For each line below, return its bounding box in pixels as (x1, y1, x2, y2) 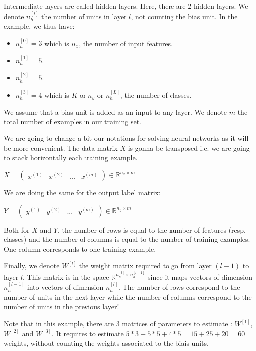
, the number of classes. (120, 89, 192, 100)
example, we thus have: (4, 21, 75, 31)
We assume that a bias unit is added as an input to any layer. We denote (4, 107, 227, 117)
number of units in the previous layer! (4, 301, 119, 312)
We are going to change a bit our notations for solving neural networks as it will (4, 133, 249, 143)
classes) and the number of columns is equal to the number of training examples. (4, 234, 250, 244)
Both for (4, 224, 30, 234)
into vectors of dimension (27, 282, 104, 292)
